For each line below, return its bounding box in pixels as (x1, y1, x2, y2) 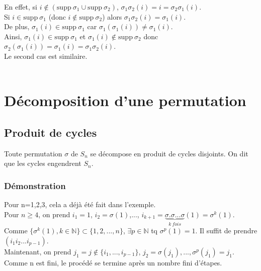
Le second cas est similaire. (4, 50, 88, 61)
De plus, (4, 21, 30, 32)
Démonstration (4, 179, 66, 192)
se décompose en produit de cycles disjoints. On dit (90, 148, 248, 158)
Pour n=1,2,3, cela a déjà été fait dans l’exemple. (4, 199, 156, 210)
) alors (102, 11, 122, 22)
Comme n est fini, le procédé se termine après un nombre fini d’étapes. (4, 257, 222, 267)
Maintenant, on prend (4, 246, 71, 256)
